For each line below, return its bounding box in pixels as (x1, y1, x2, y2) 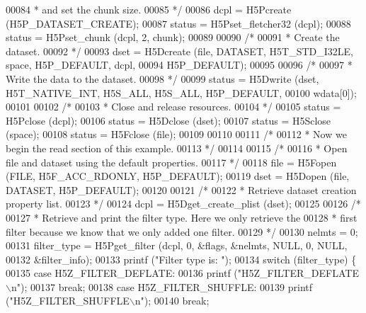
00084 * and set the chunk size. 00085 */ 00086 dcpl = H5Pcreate (6, 2, 292, 16)
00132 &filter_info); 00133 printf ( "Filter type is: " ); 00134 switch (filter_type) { (6, 251, 357, 266)
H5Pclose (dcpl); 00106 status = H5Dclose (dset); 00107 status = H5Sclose (6, 113, 331, 127)
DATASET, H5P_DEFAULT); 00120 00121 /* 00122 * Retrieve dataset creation (6, 182, 357, 197)
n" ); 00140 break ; (135, 293, 210, 308)
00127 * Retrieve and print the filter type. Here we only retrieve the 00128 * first (6, 210, 358, 224)
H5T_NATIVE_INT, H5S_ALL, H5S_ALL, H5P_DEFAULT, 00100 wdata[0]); (6, 85, 357, 100)
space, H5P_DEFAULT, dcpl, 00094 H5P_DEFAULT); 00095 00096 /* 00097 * (6, 57, 353, 72)
